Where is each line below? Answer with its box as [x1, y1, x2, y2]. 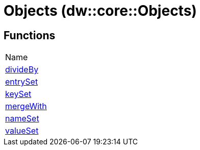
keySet [5, 89, 32, 99]
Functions [4, 29, 56, 42]
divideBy [5, 64, 39, 75]
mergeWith [5, 101, 47, 112]
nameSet [5, 113, 39, 124]
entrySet [5, 77, 38, 87]
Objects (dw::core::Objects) [4, 2, 197, 19]
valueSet [5, 126, 39, 136]
